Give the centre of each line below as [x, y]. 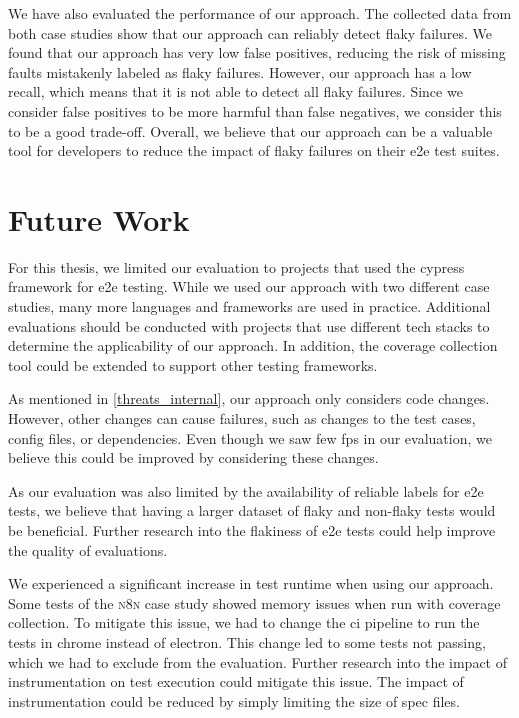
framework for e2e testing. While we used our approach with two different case [249, 286]
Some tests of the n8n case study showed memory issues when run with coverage [254, 602]
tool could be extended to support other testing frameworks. [193, 364]
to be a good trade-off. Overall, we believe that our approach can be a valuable [250, 130]
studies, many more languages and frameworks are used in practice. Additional [249, 306]
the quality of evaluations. [88, 549]
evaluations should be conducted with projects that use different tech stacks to [249, 325]
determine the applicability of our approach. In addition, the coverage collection [253, 345]
